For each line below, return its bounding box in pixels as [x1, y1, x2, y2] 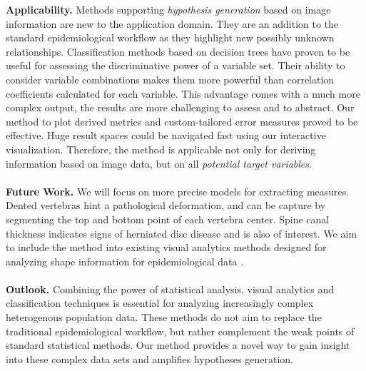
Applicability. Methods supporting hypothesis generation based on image [6, 2, 331, 16]
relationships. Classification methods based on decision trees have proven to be [6, 44, 350, 59]
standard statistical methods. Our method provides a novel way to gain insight [6, 337, 350, 352]
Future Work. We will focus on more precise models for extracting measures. [6, 183, 350, 198]
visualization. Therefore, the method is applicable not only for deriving [6, 141, 316, 156]
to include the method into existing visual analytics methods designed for [6, 240, 327, 255]
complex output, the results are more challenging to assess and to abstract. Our [6, 100, 355, 115]
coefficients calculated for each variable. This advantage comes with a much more [6, 86, 360, 101]
